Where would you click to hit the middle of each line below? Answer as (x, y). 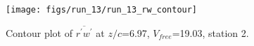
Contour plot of (39, 32)
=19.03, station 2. (210, 32)
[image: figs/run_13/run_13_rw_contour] (102, 10)
